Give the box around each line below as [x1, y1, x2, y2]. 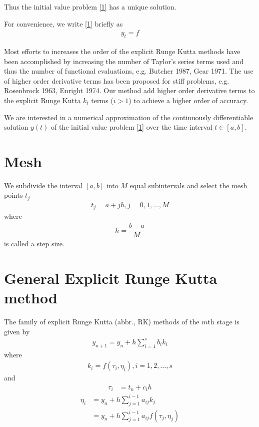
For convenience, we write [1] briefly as [4, 18, 123, 29]
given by [4, 326, 30, 336]
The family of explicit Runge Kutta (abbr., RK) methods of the [4, 316, 199, 327]
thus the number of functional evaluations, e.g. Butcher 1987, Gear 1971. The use [4, 66, 253, 76]
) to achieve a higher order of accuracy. [128, 95, 248, 105]
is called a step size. [4, 238, 64, 249]
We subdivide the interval [4, 180, 83, 190]
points [4, 190, 23, 200]
